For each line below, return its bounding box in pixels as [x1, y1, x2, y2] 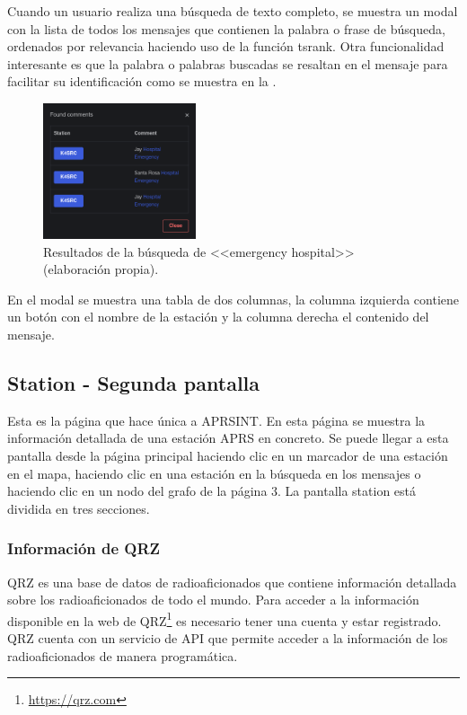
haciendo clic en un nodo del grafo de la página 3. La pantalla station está [7, 481, 417, 500]
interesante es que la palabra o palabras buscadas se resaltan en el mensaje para [7, 54, 448, 73]
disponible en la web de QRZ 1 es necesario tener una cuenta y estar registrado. [7, 608, 442, 630]
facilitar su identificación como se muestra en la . [7, 72, 277, 91]
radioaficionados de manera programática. [7, 646, 238, 665]
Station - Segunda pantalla [7, 369, 260, 396]
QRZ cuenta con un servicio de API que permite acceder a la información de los [7, 629, 448, 648]
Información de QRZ [7, 537, 161, 560]
